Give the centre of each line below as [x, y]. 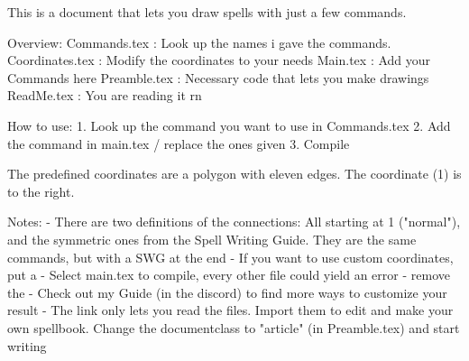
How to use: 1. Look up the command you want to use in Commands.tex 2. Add [229, 125]
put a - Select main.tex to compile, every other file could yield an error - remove [229, 275]
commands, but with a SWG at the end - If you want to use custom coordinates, [230, 257]
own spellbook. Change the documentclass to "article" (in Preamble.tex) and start [234, 327]
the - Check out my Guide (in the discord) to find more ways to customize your [227, 292]
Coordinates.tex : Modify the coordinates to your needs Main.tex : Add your [219, 60]
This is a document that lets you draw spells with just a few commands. [207, 12]
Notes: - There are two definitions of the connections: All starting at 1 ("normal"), [234, 222]
